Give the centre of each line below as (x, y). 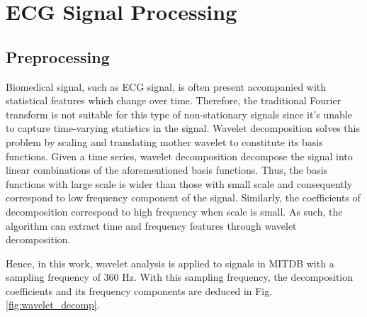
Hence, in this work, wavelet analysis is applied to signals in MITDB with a (170, 263)
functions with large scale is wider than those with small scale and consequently (179, 183)
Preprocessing (58, 56)
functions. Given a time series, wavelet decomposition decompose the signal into (179, 156)
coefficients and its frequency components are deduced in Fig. (139, 290)
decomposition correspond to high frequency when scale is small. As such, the (174, 211)
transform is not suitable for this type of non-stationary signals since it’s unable (179, 114)
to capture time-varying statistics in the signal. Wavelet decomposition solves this (183, 128)
